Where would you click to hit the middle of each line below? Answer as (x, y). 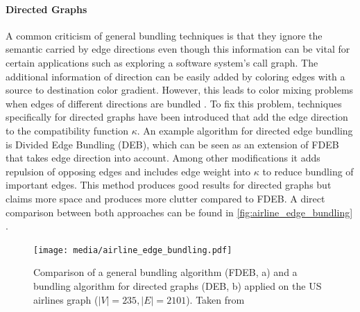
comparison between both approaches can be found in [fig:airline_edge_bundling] (179, 212)
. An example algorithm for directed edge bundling (245, 130)
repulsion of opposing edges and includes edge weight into (128, 171)
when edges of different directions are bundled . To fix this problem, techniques (174, 103)
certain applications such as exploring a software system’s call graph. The (162, 62)
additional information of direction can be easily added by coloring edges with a (175, 76)
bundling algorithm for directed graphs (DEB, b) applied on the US (178, 285)
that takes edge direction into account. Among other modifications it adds (163, 158)
